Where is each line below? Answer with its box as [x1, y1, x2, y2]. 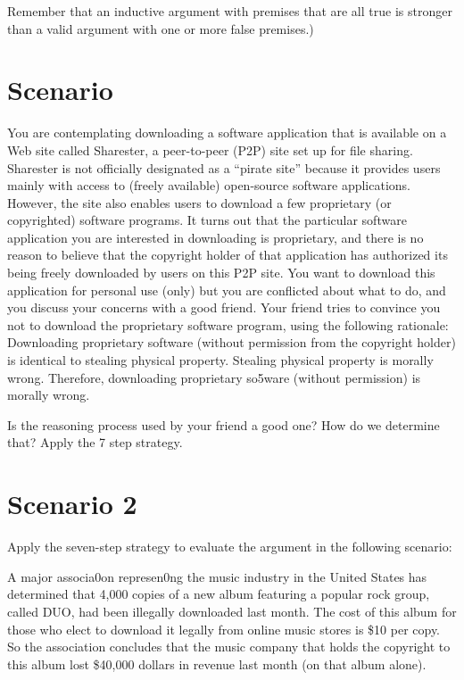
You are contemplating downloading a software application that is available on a [7, 123, 447, 142]
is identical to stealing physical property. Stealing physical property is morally [7, 351, 434, 369]
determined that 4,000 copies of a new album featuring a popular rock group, [7, 585, 430, 603]
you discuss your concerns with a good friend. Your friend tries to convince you [7, 298, 441, 317]
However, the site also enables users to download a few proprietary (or [7, 193, 392, 211]
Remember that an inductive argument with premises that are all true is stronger [7, 2, 452, 20]
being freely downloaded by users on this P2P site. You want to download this [7, 263, 435, 282]
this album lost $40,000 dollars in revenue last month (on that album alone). [7, 654, 427, 673]
